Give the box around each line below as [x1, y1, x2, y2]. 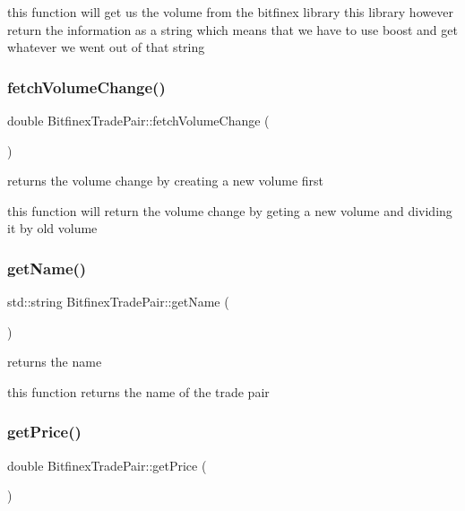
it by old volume [7, 219, 98, 238]
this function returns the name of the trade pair [7, 382, 270, 401]
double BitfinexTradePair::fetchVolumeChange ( [7, 111, 270, 129]
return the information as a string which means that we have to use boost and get [7, 20, 458, 39]
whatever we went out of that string [7, 38, 205, 56]
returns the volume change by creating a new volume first [7, 171, 324, 190]
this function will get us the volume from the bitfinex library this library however [7, 3, 453, 21]
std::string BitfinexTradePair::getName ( [7, 292, 229, 311]
